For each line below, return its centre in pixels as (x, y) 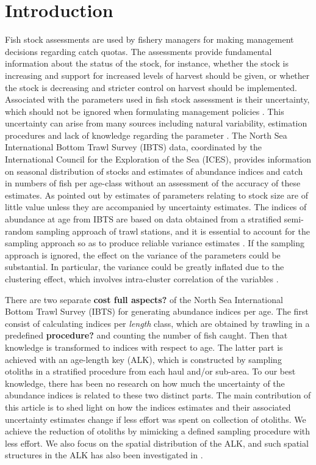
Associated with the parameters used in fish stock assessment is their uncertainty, (157, 99)
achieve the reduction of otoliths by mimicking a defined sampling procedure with (158, 431)
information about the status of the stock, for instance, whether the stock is (147, 63)
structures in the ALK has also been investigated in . (104, 455)
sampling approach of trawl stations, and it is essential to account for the (173, 231)
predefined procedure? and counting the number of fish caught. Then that (146, 335)
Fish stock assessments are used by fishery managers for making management (149, 39)
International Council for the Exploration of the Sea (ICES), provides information (158, 159)
